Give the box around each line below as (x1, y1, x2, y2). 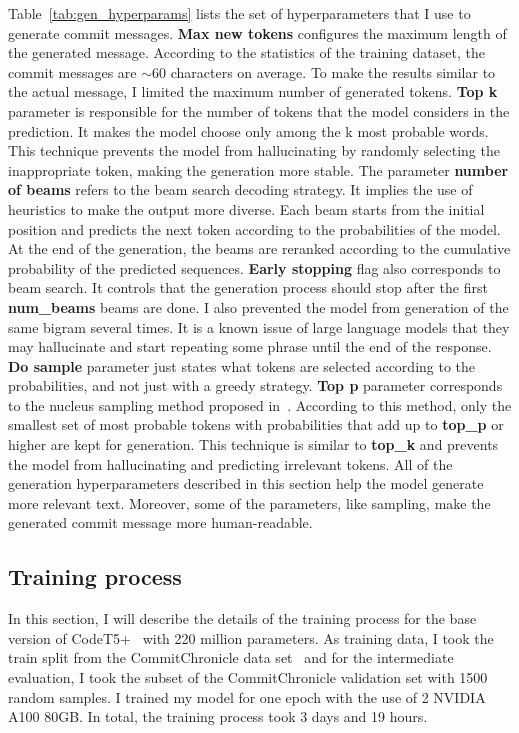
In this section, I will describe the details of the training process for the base (8, 608, 477, 629)
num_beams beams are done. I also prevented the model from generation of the (8, 296, 509, 317)
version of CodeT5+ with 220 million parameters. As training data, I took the (8, 627, 494, 648)
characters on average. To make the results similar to (170, 61, 496, 82)
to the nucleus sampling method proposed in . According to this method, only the (8, 394, 512, 415)
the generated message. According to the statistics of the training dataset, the (8, 42, 485, 63)
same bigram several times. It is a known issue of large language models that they (8, 316, 510, 337)
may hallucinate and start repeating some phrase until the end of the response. (8, 336, 492, 357)
